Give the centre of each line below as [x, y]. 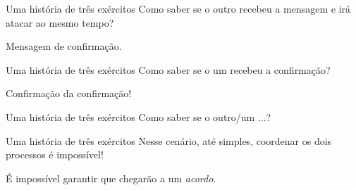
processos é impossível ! [55, 154]
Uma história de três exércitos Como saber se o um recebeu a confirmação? [168, 69]
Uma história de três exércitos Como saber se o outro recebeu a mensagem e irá [178, 8]
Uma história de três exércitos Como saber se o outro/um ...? [139, 116]
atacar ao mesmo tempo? [60, 22]
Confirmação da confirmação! [69, 93]
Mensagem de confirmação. [64, 46]
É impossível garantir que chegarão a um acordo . [111, 178]
